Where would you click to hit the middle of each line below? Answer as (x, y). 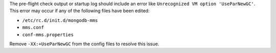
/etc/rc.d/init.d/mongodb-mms (60, 20)
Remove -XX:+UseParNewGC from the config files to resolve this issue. (84, 44)
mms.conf (33, 28)
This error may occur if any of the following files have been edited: (79, 11)
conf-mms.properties (48, 35)
